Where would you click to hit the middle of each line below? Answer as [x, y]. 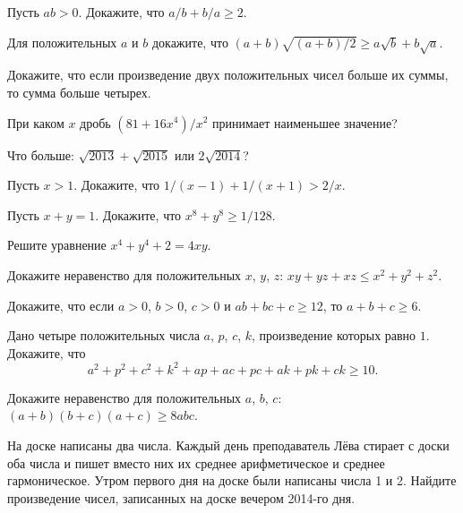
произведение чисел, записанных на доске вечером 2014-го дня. [181, 497]
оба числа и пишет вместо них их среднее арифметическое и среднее [196, 462]
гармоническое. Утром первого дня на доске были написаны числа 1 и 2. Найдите [232, 480]
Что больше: [41, 154]
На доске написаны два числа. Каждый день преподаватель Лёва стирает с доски [228, 445]
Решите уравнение [57, 245]
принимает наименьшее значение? [305, 122]
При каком [36, 122]
